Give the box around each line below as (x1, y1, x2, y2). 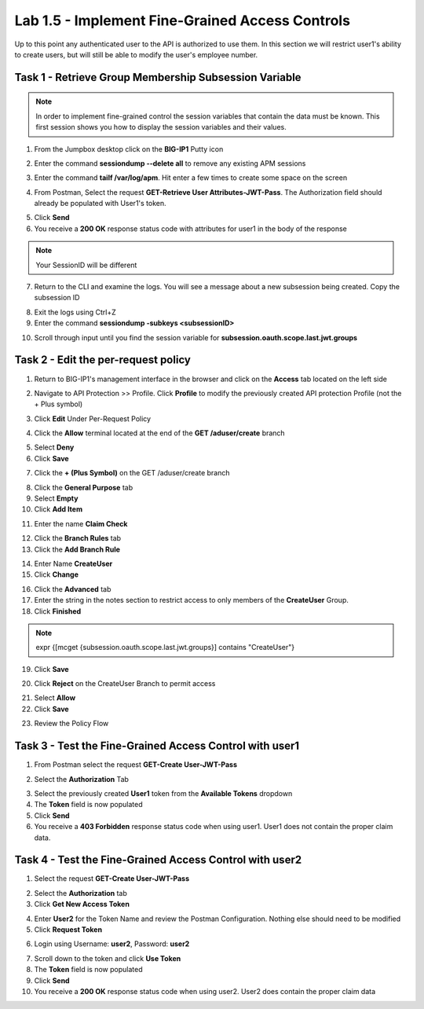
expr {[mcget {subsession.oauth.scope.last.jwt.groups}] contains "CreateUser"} (35, 643, 295, 652)
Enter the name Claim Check (34, 519, 128, 528)
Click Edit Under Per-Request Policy (34, 413, 152, 424)
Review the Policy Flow (34, 719, 109, 728)
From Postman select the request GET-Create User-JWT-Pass (34, 760, 238, 769)
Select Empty (34, 493, 79, 503)
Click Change (34, 570, 79, 579)
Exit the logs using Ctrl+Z (34, 307, 117, 317)
